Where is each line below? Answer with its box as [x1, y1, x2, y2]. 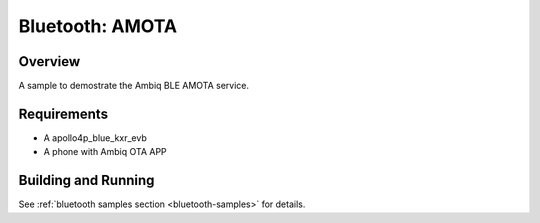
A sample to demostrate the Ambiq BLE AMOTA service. [18, 80, 250, 92]
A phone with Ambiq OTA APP [43, 146, 167, 158]
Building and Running [18, 172, 155, 189]
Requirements [18, 105, 109, 122]
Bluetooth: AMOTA [18, 15, 178, 37]
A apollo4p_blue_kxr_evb [43, 131, 147, 144]
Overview [18, 53, 81, 70]
